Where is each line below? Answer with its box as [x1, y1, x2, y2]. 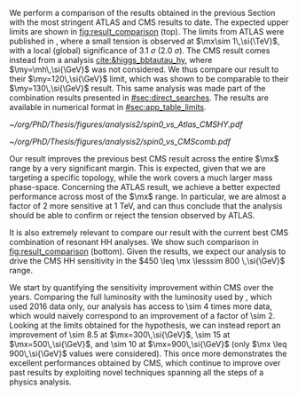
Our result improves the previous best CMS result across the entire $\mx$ [9, 154, 279, 163]
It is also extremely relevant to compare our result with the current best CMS [9, 227, 289, 238]
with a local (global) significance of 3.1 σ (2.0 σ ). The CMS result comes [9, 45, 271, 56]
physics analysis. [9, 376, 73, 387]
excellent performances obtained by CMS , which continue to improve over [9, 358, 281, 368]
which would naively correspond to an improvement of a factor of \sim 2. [9, 311, 276, 321]
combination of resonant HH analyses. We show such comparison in [9, 237, 259, 247]
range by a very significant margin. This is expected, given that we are [9, 163, 266, 173]
